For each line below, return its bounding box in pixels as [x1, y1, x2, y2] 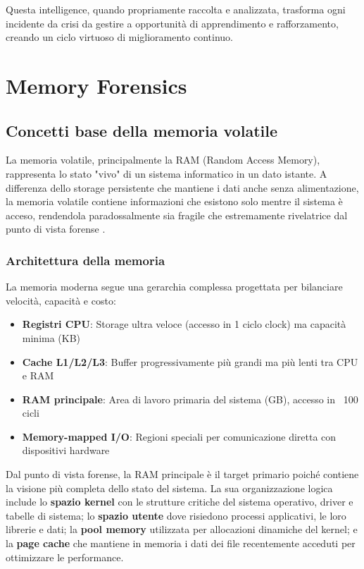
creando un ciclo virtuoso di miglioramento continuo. [6, 30, 233, 44]
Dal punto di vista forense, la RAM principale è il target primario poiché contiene [6, 467, 359, 482]
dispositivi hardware [22, 443, 110, 458]
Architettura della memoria [6, 251, 165, 269]
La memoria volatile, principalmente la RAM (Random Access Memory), [6, 152, 320, 167]
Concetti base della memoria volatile [6, 119, 277, 141]
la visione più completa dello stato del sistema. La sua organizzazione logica [6, 480, 333, 495]
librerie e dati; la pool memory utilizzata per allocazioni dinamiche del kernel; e [6, 522, 358, 537]
